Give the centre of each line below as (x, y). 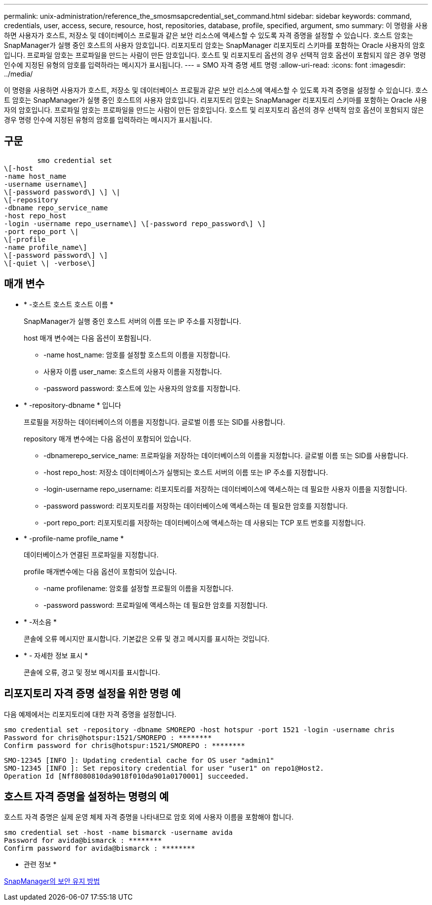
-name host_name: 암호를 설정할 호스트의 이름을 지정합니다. (137, 354)
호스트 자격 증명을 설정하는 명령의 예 (86, 796)
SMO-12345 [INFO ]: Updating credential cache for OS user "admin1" (139, 760)
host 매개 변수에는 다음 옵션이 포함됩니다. (88, 338)
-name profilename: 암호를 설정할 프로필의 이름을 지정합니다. (139, 588)
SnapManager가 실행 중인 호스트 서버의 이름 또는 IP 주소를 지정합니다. (132, 321)
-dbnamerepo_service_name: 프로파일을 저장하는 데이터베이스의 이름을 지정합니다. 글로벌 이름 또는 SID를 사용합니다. (226, 455)
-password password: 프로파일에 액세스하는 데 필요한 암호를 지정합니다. (156, 605)
